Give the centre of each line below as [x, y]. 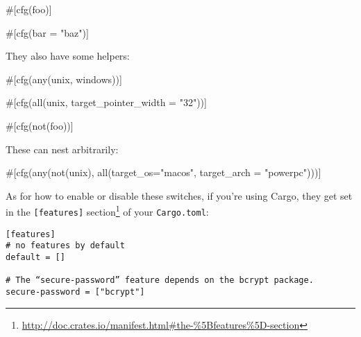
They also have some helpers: [68, 56]
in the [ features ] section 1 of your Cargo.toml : [107, 210]
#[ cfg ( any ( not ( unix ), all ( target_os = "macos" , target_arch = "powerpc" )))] [163, 172]
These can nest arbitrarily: [62, 149]
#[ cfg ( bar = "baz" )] [47, 32]
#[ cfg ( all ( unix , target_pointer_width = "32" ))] [106, 102]
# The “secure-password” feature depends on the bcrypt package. [160, 280]
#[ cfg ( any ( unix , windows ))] [64, 79]
